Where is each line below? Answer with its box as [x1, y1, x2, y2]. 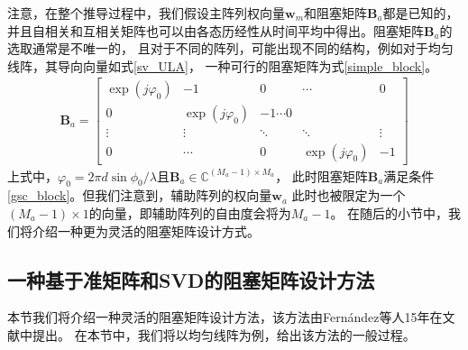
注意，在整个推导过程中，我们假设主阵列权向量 [7, 4, 285, 22]
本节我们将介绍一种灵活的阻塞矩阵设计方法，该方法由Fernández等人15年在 [7, 308, 443, 327]
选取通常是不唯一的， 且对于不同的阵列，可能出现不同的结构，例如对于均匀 [7, 39, 454, 58]
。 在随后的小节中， [330, 203, 449, 222]
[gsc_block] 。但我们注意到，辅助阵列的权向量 [7, 186, 272, 205]
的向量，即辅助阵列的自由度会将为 [88, 203, 291, 222]
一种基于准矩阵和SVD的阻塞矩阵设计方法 [7, 265, 375, 293]
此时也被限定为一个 [291, 186, 406, 205]
